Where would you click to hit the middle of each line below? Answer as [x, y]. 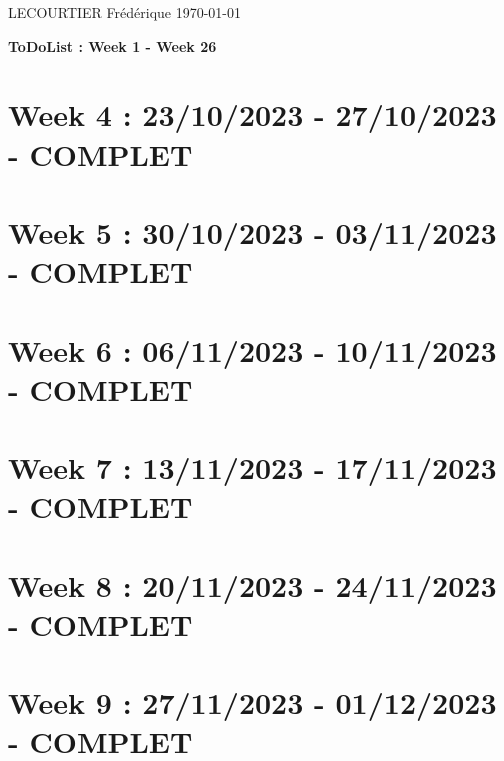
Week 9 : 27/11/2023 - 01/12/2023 [252, 702]
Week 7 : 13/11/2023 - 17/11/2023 [252, 467]
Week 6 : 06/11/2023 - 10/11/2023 [252, 349]
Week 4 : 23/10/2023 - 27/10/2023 [252, 114]
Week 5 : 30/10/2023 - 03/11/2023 [252, 231]
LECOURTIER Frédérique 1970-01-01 [125, 12]
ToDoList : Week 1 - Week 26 [112, 45]
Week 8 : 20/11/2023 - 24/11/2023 [252, 584]
